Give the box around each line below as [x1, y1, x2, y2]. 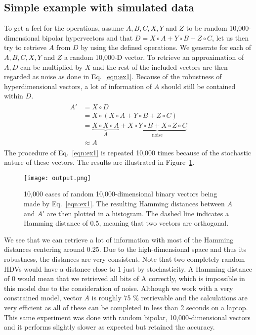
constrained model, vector [4, 292, 82, 303]
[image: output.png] [24, 174, 91, 182]
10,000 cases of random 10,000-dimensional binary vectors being [24, 189, 217, 199]
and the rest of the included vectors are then [92, 61, 228, 72]
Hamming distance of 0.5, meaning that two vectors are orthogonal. [24, 218, 229, 228]
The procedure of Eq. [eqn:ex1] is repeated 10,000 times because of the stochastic [4, 147, 252, 157]
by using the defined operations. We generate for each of [81, 42, 252, 52]
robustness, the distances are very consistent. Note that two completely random [4, 253, 245, 264]
